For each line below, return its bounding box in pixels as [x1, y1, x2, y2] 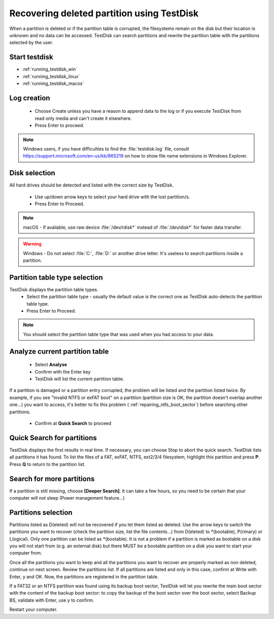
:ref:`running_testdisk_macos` [22, 80, 84, 86]
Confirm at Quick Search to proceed [35, 420, 112, 426]
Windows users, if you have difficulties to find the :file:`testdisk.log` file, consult [23, 145, 189, 152]
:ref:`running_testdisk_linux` [22, 73, 80, 79]
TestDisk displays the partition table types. [9, 286, 98, 292]
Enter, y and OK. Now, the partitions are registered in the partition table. [9, 573, 159, 579]
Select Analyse [35, 361, 67, 368]
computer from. [9, 550, 43, 556]
